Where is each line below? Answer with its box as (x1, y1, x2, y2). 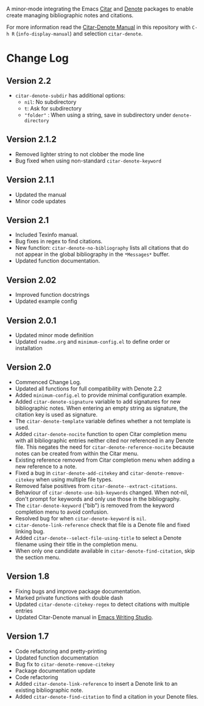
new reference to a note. (15, 462, 77, 470)
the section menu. (15, 553, 61, 561)
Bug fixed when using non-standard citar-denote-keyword (15, 157, 162, 164)
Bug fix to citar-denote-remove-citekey (15, 660, 114, 668)
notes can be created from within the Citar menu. (15, 449, 139, 457)
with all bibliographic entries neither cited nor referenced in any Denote (15, 437, 194, 444)
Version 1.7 (6, 631, 49, 642)
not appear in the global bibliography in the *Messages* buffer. (15, 250, 171, 258)
